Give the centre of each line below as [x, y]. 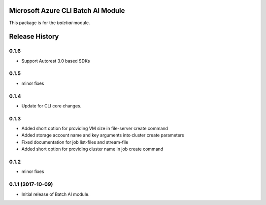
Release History [34, 37]
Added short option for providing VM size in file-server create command [95, 129]
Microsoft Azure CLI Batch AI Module [67, 11]
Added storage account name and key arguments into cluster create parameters [103, 135]
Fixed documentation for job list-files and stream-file [75, 142]
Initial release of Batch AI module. [55, 194]
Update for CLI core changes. [51, 105]
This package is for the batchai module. [50, 23]
